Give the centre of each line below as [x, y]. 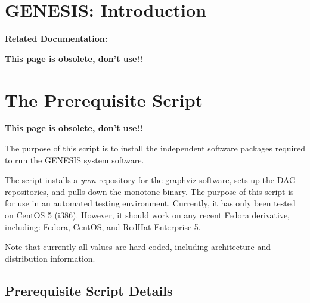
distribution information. [50, 258]
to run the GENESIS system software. [75, 160]
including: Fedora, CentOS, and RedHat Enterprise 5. [103, 226]
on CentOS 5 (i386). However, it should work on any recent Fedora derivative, [148, 215]
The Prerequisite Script [104, 99]
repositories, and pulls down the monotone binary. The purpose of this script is [149, 191]
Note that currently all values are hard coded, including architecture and [138, 247]
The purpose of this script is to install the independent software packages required [155, 148]
